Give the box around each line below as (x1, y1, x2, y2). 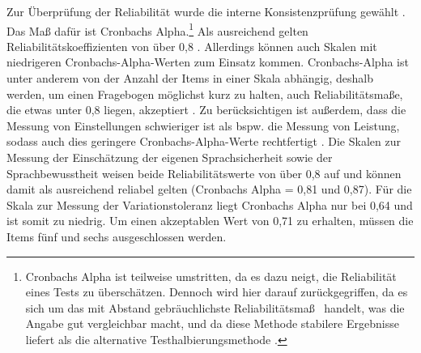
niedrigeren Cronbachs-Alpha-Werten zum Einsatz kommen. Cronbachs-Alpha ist (6, 53, 409, 70)
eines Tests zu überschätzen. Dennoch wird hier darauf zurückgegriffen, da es (25, 283, 408, 300)
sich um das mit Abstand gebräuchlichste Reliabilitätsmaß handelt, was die (25, 299, 405, 316)
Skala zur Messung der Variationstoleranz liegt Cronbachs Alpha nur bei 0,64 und (6, 196, 413, 213)
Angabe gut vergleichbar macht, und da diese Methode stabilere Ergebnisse (25, 315, 399, 332)
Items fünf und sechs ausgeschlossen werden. (6, 228, 227, 245)
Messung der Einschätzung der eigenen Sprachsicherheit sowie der (6, 149, 333, 165)
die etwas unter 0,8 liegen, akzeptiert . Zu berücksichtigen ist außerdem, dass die (6, 101, 406, 118)
